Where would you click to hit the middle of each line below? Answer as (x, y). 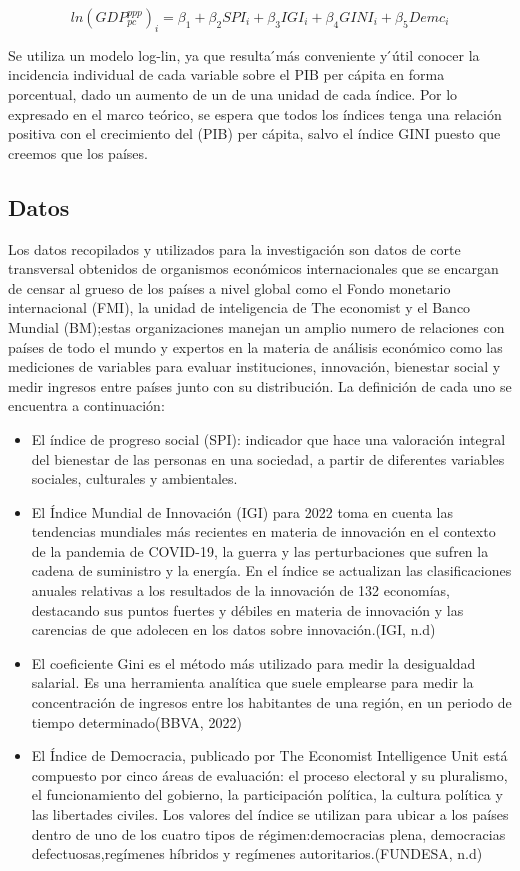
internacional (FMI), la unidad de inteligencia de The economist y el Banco (239, 307)
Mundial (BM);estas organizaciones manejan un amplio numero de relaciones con (256, 326)
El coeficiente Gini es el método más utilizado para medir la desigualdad (253, 662)
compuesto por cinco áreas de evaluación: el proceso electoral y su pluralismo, (269, 774)
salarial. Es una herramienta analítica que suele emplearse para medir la (252, 682)
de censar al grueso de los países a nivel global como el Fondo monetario (229, 287)
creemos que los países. (78, 152)
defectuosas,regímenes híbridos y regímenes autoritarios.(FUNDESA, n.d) (257, 853)
